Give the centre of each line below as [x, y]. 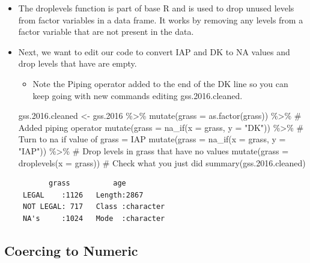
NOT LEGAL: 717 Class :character [94, 207]
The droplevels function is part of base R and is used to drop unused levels [156, 8]
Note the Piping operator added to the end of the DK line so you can [160, 83]
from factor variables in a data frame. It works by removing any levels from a [161, 20]
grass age [87, 183]
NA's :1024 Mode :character [94, 218]
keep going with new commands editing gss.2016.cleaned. [138, 95]
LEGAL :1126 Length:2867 [83, 195]
